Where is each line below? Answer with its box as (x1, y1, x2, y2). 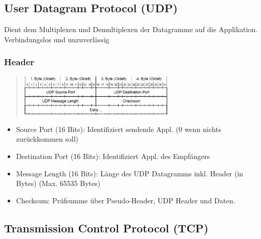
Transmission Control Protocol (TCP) (4, 220, 209, 235)
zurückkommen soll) (16, 134, 79, 144)
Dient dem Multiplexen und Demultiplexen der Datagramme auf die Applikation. (4, 24, 258, 35)
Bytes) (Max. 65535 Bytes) (16, 178, 101, 189)
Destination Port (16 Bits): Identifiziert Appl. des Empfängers (16, 150, 210, 161)
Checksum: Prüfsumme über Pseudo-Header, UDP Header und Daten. (16, 195, 236, 205)
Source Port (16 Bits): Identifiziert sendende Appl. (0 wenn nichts (16, 123, 221, 134)
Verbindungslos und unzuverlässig (4, 34, 109, 44)
